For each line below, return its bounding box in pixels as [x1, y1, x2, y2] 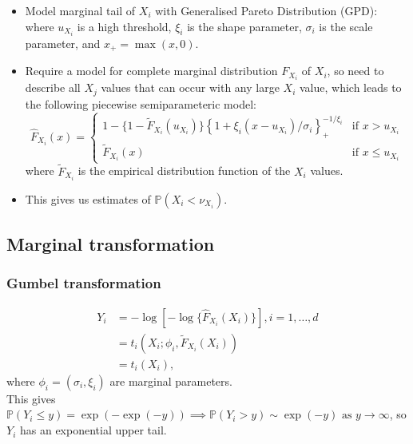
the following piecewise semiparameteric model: [25, 95, 256, 112]
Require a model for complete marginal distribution [25, 62, 278, 79]
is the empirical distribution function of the [77, 162, 291, 179]
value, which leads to [299, 79, 402, 96]
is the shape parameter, [187, 18, 302, 34]
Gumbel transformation [6, 273, 161, 293]
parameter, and [25, 34, 101, 51]
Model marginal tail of [25, 2, 136, 18]
